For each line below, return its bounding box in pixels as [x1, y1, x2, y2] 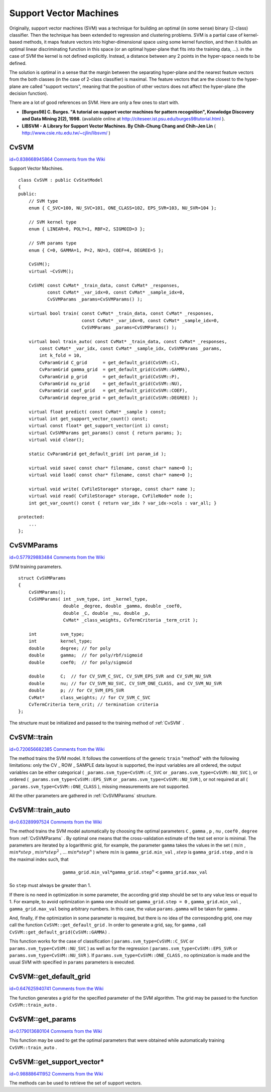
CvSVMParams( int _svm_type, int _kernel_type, [28, 596, 148, 602]
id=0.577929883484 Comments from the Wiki [9, 555, 105, 561]
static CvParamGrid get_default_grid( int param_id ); [28, 451, 167, 457]
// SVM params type [28, 240, 77, 246]
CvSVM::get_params [9, 1015, 76, 1023]
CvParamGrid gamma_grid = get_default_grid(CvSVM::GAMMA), [39, 367, 190, 372]
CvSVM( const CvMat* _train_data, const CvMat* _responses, [28, 283, 180, 288]
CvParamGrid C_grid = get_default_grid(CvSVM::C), [39, 359, 180, 365]
